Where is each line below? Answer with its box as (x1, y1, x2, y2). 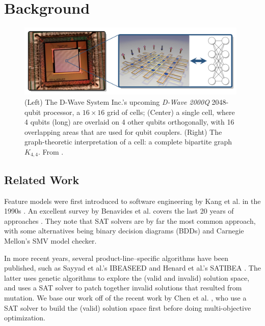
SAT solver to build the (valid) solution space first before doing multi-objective (4, 302, 251, 313)
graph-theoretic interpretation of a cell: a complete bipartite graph (24, 136, 232, 147)
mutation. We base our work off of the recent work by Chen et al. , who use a (4, 292, 247, 303)
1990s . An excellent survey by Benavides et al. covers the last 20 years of (4, 205, 234, 216)
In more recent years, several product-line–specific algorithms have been (4, 252, 228, 263)
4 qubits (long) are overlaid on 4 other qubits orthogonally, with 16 (24, 116, 234, 127)
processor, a (43, 106, 81, 117)
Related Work (4, 171, 79, 187)
